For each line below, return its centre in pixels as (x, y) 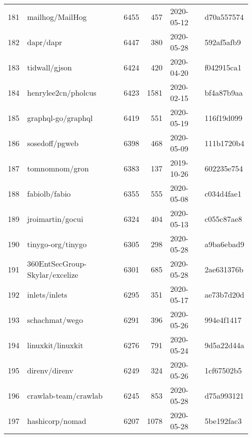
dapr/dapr (45, 42)
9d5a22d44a (224, 345)
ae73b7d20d (224, 294)
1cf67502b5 (223, 370)
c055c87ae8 (223, 219)
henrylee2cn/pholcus (62, 92)
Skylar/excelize (53, 275)
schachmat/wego (55, 320)
